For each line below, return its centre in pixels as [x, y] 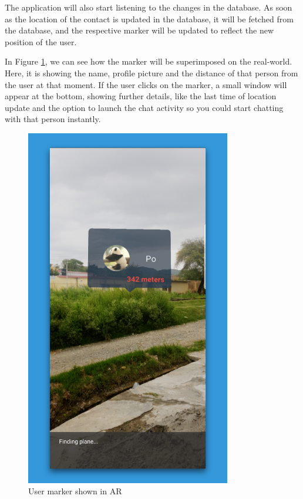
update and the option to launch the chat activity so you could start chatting [144, 107]
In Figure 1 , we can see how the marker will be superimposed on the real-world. [149, 61]
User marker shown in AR [75, 491]
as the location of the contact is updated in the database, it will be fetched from [149, 18]
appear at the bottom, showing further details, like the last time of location [141, 96]
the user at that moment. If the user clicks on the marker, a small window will [146, 84]
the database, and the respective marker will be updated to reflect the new [139, 30]
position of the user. [41, 41]
